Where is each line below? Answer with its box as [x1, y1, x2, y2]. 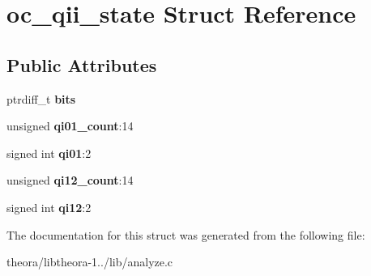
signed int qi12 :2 [6, 198, 92, 215]
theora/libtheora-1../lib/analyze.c [6, 253, 173, 270]
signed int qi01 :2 [6, 144, 92, 161]
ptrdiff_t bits [6, 90, 76, 107]
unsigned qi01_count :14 [6, 117, 134, 134]
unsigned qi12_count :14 [6, 172, 134, 189]
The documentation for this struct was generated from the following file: [6, 226, 365, 243]
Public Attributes [6, 52, 157, 77]
